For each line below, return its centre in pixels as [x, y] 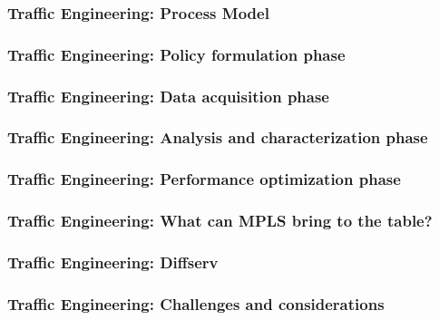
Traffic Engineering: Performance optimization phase [204, 179]
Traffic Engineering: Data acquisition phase [168, 96]
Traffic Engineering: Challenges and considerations [196, 303]
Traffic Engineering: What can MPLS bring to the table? [220, 221]
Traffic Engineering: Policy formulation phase [176, 54]
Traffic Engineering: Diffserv [113, 262]
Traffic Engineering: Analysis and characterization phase [218, 137]
